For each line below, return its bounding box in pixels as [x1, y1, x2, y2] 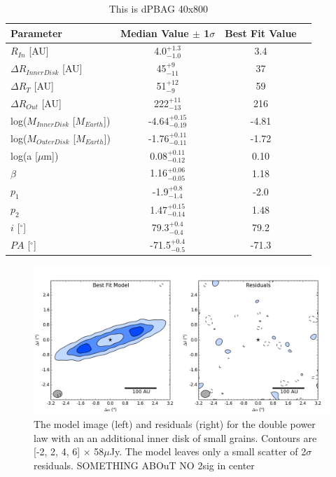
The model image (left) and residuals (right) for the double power [34, 417, 316, 431]
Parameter [10, 25, 62, 40]
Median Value [120, 25, 189, 40]
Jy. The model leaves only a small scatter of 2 [109, 444, 307, 459]
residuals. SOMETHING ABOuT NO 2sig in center [34, 458, 255, 473]
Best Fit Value [225, 25, 297, 40]
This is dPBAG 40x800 [108, 1, 209, 15]
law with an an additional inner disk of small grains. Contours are [34, 430, 317, 445]
